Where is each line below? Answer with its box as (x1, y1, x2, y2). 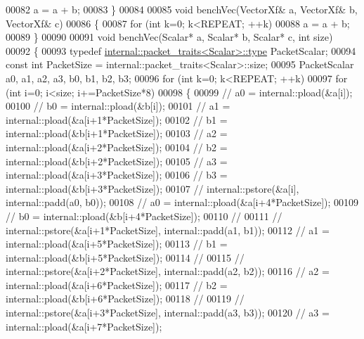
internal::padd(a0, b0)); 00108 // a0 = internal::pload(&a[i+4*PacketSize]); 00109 (6, 195, 359, 210)
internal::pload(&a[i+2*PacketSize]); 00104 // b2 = (6, 139, 228, 154)
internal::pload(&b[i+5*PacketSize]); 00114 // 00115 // (6, 250, 245, 264)
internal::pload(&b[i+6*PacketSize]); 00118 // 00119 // (6, 291, 245, 306)
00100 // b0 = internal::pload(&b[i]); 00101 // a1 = (6, 98, 230, 113)
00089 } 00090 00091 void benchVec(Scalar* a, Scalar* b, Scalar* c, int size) (6, 30, 333, 44)
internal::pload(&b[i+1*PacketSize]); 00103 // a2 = (6, 126, 228, 141)
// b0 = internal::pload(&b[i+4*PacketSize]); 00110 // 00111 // (6, 208, 282, 223)
